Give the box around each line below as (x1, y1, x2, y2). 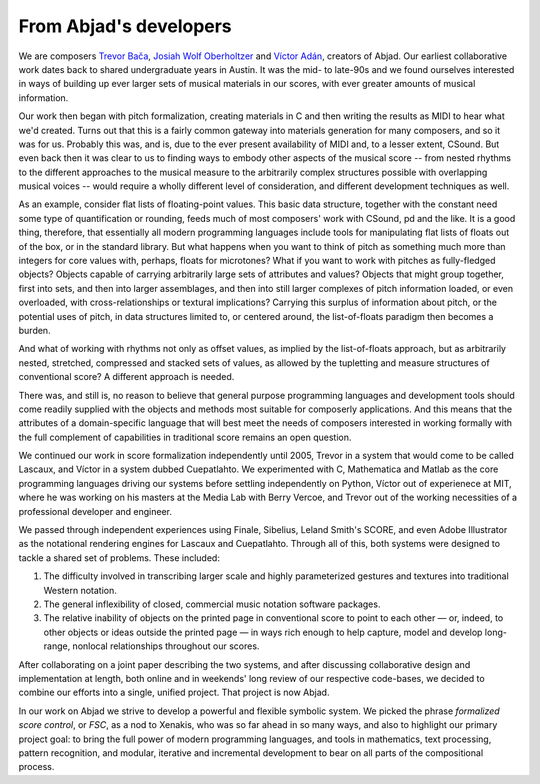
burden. (18, 324, 51, 336)
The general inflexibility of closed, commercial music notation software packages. (43, 598, 381, 610)
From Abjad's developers (18, 15, 232, 37)
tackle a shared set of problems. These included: (18, 551, 220, 564)
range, (43, 640, 71, 652)
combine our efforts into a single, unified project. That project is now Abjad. (18, 686, 330, 699)
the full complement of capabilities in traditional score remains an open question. (18, 431, 352, 443)
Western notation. (43, 584, 117, 596)
